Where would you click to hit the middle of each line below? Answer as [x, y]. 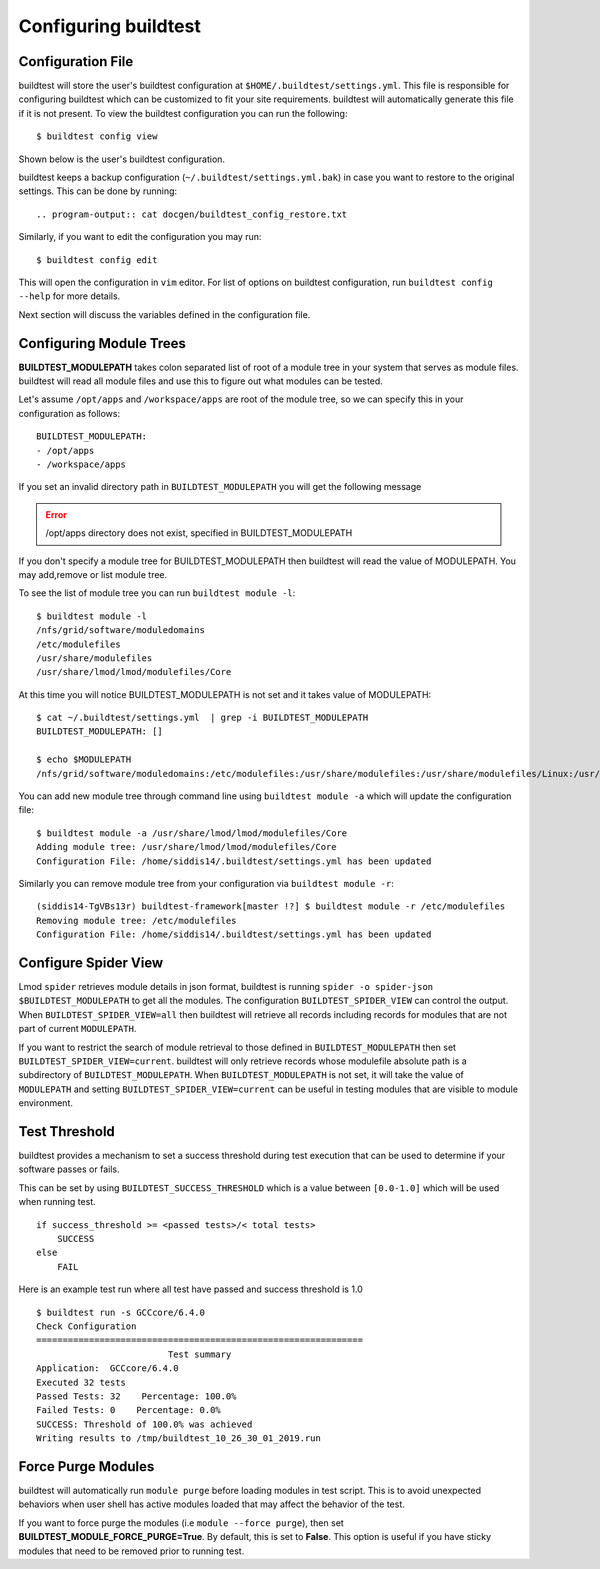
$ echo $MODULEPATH [84, 759]
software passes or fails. [69, 1169]
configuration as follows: [69, 413]
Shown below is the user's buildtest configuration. [121, 159]
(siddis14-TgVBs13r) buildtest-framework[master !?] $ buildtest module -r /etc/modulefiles [271, 906]
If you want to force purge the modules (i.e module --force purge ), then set [181, 1522]
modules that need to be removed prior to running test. [131, 1551]
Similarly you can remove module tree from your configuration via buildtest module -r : [206, 883]
